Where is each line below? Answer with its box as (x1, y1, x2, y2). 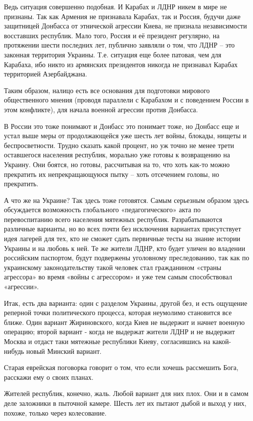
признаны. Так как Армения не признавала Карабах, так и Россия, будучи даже (4, 11, 241, 21)
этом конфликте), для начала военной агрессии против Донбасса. (4, 104, 198, 114)
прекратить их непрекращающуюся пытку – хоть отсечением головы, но (4, 169, 219, 179)
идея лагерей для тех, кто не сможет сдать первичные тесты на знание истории (4, 233, 241, 244)
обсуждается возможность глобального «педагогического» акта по (4, 204, 201, 215)
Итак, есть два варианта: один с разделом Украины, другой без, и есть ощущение (4, 297, 248, 308)
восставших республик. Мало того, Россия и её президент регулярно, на (4, 30, 220, 40)
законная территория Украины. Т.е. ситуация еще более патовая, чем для (4, 49, 222, 59)
